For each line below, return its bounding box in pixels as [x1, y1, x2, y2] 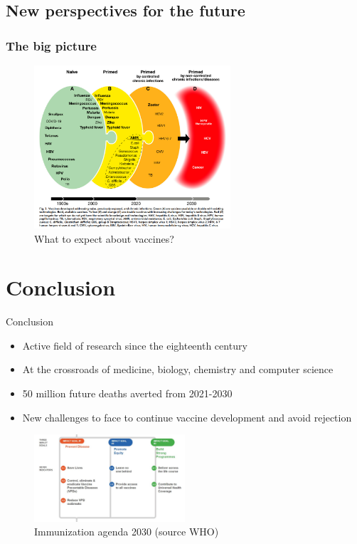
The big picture [6, 36, 97, 54]
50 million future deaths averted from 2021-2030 [22, 386, 233, 401]
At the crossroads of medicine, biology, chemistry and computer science [22, 362, 334, 377]
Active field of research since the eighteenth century [22, 338, 247, 352]
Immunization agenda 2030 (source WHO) [34, 524, 219, 539]
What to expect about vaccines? [34, 231, 174, 246]
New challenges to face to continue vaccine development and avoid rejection [22, 409, 352, 424]
